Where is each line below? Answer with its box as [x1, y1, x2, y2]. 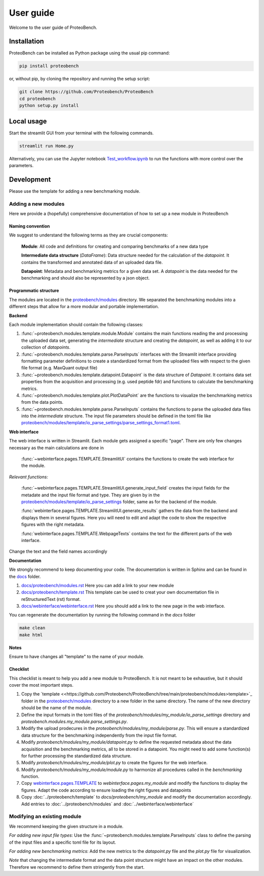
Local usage [9, 117, 47, 125]
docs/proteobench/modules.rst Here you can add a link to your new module [21, 582, 174, 588]
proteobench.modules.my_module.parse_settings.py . [21, 719, 128, 724]
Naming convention [9, 223, 50, 229]
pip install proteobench [19, 63, 79, 69]
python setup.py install [19, 103, 79, 108]
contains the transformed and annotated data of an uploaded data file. [21, 259, 163, 265]
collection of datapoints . [21, 344, 71, 350]
